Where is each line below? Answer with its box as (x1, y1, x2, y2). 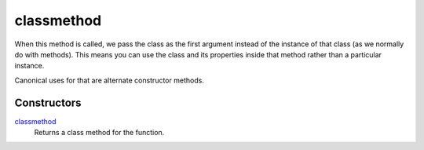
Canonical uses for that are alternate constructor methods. (14, 75, 204, 85)
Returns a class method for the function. (34, 128, 165, 137)
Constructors (14, 96, 82, 109)
